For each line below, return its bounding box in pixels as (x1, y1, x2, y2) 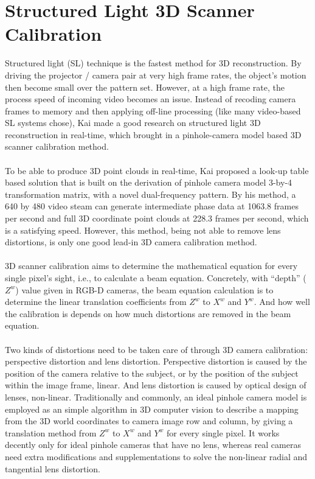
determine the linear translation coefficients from (5, 295, 187, 308)
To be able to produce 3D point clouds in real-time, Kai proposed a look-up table (5, 164, 309, 177)
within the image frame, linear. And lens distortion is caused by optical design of (5, 379, 306, 391)
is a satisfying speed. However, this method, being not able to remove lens (5, 223, 281, 236)
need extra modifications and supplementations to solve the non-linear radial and (5, 450, 308, 463)
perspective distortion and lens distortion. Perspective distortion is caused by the (5, 355, 307, 368)
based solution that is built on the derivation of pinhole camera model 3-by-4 (5, 176, 292, 189)
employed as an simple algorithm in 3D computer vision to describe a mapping (5, 402, 299, 415)
